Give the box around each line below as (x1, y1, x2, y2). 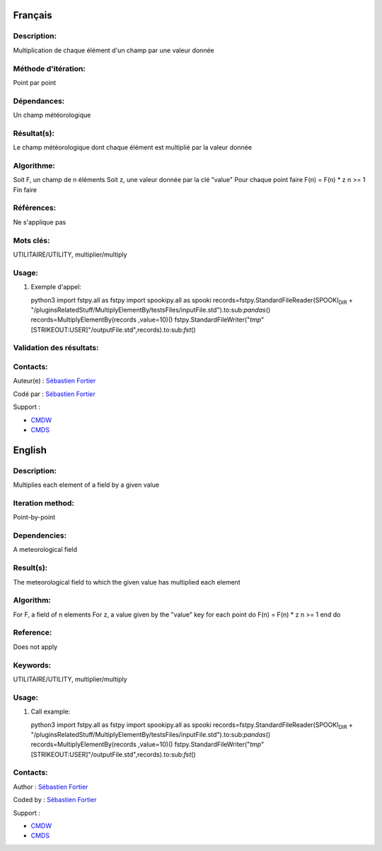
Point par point (13, 78, 57, 86)
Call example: (30, 707, 71, 716)
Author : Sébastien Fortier (13, 782, 88, 791)
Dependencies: (13, 531, 67, 541)
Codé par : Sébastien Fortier (13, 390, 95, 398)
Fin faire (13, 185, 37, 194)
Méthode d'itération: (13, 64, 86, 74)
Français (13, 9, 52, 21)
